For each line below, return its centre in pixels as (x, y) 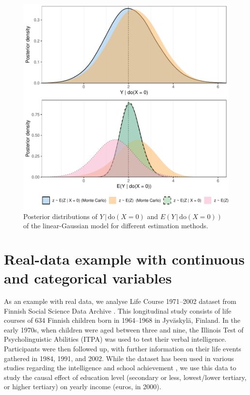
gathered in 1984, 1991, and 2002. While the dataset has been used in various (119, 358)
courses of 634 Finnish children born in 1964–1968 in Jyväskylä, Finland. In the (122, 320)
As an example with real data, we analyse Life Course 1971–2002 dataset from (120, 301)
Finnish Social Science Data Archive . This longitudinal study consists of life (118, 310)
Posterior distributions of (61, 216)
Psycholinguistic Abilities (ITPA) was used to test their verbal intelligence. (115, 339)
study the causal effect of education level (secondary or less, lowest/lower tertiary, (125, 377)
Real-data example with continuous (124, 259)
